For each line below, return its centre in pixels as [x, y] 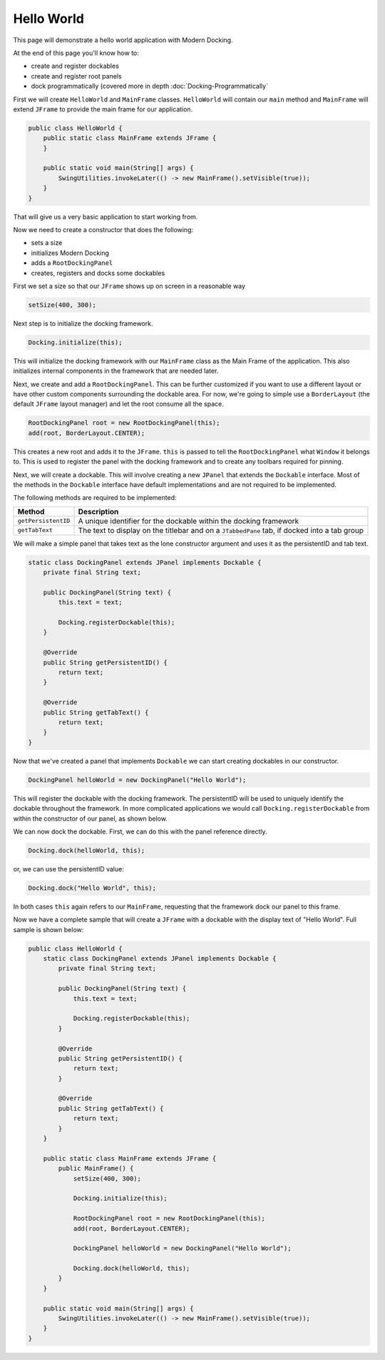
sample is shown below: [48, 929]
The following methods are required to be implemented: [95, 498]
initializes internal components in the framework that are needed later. [116, 371]
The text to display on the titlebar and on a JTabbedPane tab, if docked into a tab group [221, 530]
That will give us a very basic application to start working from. [106, 216]
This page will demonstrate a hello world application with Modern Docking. [123, 40]
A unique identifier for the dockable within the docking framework [189, 521]
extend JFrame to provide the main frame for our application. [103, 109]
